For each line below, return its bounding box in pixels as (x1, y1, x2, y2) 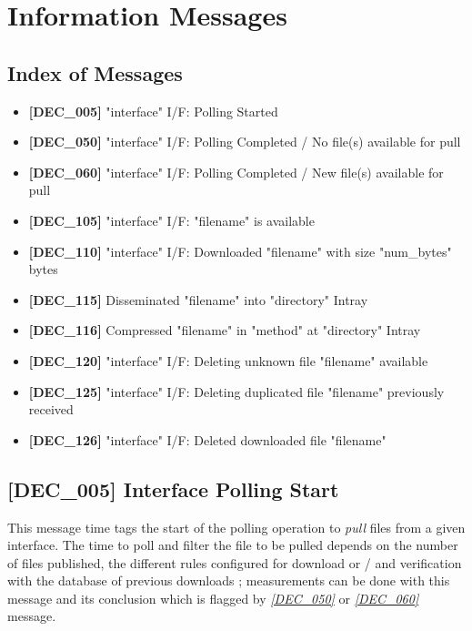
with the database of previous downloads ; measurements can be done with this (7, 571, 450, 590)
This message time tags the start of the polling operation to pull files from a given (7, 517, 466, 536)
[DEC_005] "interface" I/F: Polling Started (28, 101, 278, 120)
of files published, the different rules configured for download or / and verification (7, 553, 462, 572)
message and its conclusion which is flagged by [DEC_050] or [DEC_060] (7, 588, 419, 607)
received (28, 400, 74, 419)
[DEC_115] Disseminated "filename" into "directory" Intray (28, 290, 368, 309)
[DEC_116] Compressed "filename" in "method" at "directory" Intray (28, 321, 421, 340)
